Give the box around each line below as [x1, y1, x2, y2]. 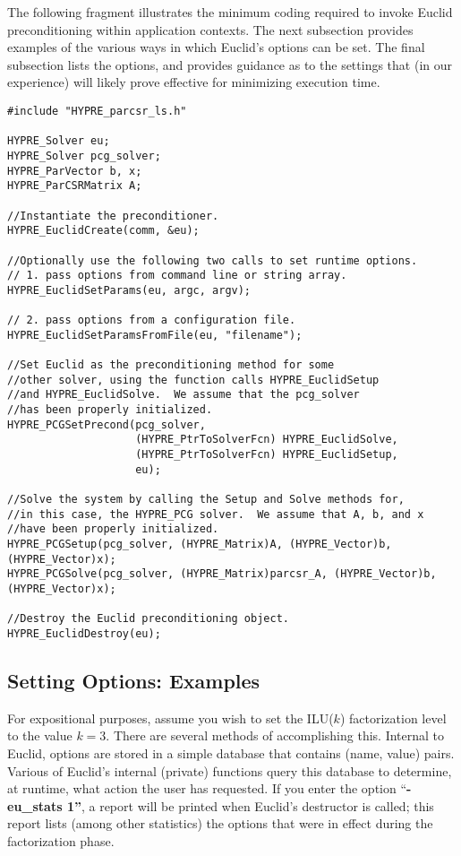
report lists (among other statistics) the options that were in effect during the [7, 814, 433, 833]
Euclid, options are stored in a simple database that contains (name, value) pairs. [7, 743, 455, 762]
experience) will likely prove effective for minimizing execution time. [7, 73, 380, 91]
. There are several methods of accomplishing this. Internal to [106, 726, 445, 745]
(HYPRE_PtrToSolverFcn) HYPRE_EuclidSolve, [135, 433, 398, 446]
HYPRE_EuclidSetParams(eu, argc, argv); [7, 283, 252, 297]
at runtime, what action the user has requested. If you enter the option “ [7, 779, 407, 798]
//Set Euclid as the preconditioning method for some [7, 359, 335, 372]
